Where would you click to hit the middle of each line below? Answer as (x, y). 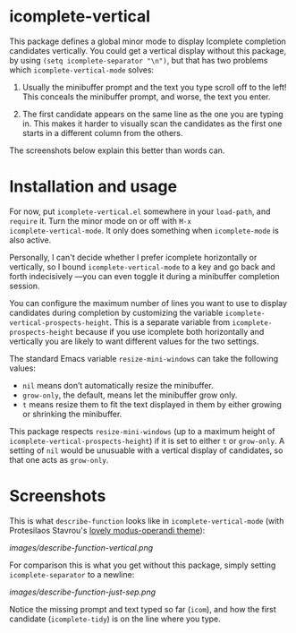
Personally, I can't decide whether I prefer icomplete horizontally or (133, 257)
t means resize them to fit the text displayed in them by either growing (152, 404)
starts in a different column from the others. (102, 133)
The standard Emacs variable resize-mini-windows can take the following (144, 358)
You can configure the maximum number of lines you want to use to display (148, 303)
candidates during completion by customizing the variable (116, 312)
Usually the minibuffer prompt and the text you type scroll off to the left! (154, 87)
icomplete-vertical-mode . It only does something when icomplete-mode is (144, 230)
